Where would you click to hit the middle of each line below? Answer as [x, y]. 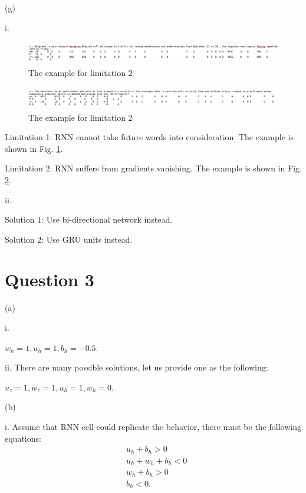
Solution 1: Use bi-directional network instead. [89, 219]
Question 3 [50, 279]
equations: [23, 438]
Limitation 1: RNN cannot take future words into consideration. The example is [149, 137]
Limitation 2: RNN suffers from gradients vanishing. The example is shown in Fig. [153, 168]
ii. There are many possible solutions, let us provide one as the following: [136, 367]
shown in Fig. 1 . [34, 148]
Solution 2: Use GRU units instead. [69, 239]
